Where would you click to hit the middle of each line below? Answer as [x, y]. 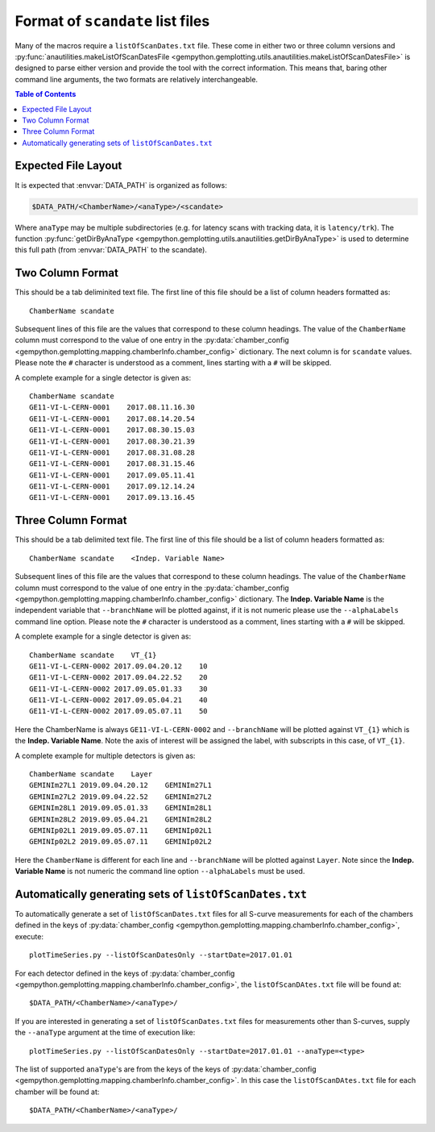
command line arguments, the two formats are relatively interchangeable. [136, 79]
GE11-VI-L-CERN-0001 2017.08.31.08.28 [112, 452]
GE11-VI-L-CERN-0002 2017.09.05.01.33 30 [119, 689]
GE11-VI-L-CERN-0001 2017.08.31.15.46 [112, 464]
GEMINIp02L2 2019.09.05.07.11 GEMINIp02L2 [121, 842]
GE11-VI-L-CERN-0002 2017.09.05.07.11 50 [119, 711]
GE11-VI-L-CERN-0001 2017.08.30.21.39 [112, 441]
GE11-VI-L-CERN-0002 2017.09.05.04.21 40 [119, 700]
